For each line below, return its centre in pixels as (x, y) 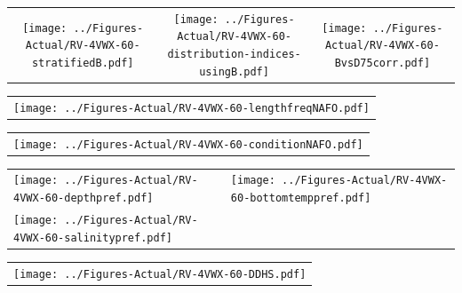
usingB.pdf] (234, 71)
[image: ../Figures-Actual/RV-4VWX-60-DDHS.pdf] (160, 274)
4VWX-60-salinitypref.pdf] (93, 238)
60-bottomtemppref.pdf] (301, 198)
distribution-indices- (234, 55)
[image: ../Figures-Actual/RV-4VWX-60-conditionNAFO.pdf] (188, 144)
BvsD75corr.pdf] (382, 63)
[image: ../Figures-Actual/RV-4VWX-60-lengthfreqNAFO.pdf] (191, 108)
